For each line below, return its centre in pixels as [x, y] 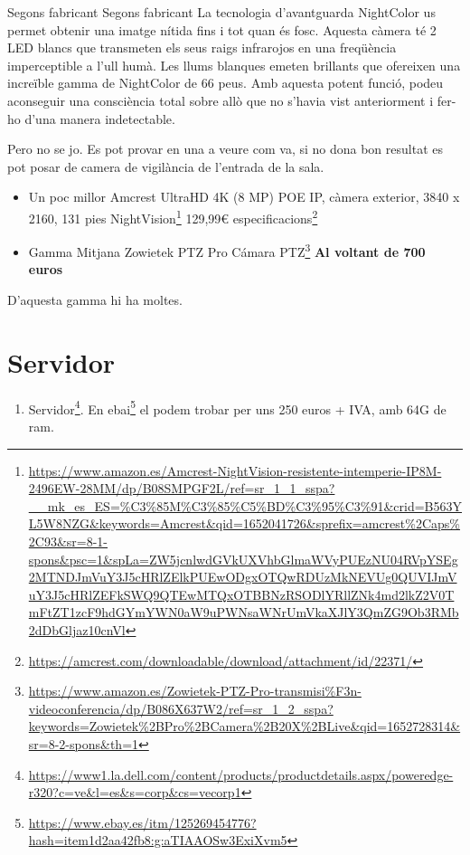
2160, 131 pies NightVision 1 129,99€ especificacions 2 [173, 216]
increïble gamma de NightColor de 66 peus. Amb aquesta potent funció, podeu [226, 83]
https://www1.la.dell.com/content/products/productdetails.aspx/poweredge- [241, 774]
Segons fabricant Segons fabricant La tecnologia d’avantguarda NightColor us [221, 12]
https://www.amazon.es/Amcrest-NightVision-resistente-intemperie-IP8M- [235, 470]
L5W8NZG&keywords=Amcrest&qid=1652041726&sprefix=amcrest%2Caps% [244, 523]
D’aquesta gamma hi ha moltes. [95, 300]
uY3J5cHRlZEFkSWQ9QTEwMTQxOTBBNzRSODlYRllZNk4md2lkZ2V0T [241, 594]
